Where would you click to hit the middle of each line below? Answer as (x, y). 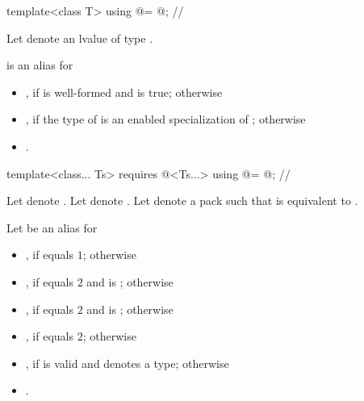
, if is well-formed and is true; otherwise (124, 92)
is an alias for (40, 65)
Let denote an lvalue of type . (80, 38)
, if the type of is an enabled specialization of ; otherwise (165, 119)
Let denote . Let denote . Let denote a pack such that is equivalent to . (182, 200)
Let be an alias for (52, 227)
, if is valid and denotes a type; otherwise (127, 363)
